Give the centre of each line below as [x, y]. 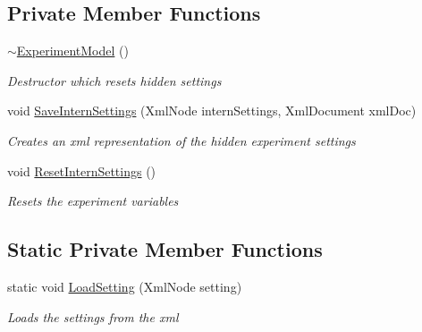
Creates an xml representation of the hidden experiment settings [181, 140]
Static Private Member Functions [165, 249]
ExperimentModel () [72, 51]
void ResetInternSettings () [82, 170]
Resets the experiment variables [93, 201]
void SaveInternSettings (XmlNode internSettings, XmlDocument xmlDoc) [212, 111]
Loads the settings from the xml [93, 316]
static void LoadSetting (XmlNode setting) [125, 286]
